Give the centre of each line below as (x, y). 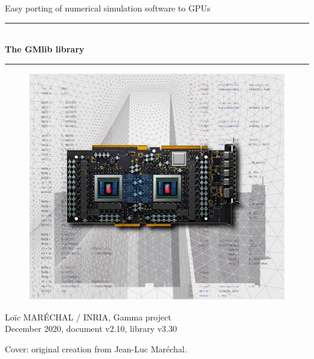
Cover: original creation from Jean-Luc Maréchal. (96, 348)
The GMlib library (45, 49)
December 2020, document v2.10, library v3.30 (91, 329)
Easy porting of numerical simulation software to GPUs (108, 8)
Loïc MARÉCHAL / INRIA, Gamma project (88, 317)
